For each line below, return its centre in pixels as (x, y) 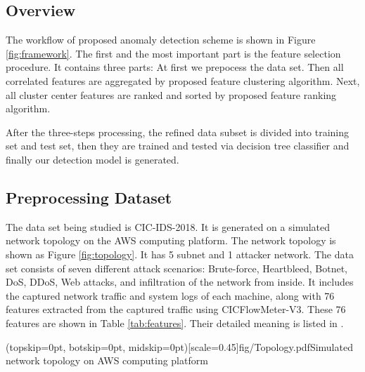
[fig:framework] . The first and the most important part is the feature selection (173, 53)
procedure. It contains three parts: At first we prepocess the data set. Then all (175, 67)
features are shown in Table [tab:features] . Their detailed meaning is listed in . (175, 323)
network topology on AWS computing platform (107, 360)
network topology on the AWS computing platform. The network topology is (171, 240)
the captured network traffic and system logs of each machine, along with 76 (170, 295)
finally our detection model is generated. (92, 159)
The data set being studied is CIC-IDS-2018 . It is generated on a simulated (168, 226)
